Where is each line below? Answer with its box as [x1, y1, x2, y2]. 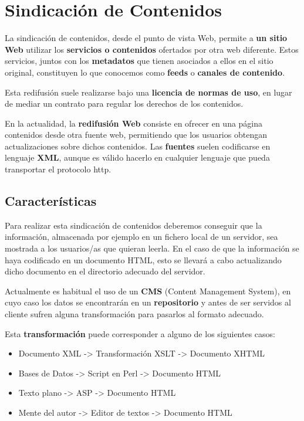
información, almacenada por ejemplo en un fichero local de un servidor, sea [5, 230, 278, 243]
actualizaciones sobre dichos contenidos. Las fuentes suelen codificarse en [5, 140, 271, 152]
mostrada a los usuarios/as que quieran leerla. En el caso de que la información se [5, 242, 299, 254]
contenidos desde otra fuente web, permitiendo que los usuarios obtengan [5, 128, 267, 141]
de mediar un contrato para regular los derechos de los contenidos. [5, 97, 244, 110]
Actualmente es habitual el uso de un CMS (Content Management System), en [5, 284, 291, 297]
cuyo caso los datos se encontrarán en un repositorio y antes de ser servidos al [5, 296, 291, 308]
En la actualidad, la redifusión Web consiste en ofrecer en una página [5, 117, 263, 129]
